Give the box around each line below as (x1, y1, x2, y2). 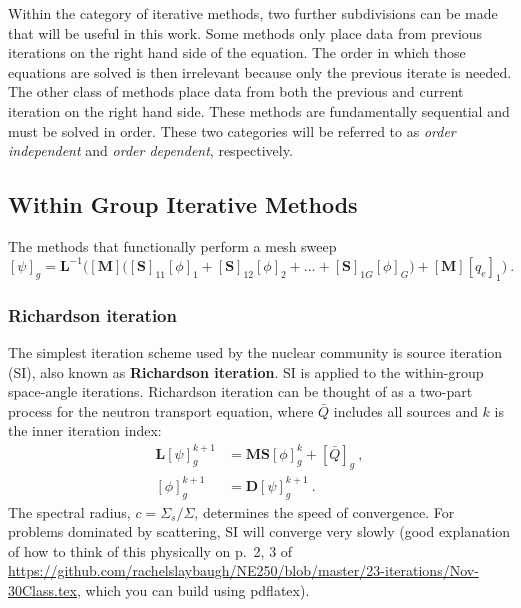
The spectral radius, (8, 501, 131, 522)
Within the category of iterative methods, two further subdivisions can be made (8, 3, 498, 23)
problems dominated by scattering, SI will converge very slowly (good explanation (8, 521, 511, 542)
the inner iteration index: (8, 420, 162, 441)
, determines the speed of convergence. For (194, 501, 455, 522)
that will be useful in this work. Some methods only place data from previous (8, 22, 483, 43)
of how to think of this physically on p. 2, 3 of (8, 540, 293, 561)
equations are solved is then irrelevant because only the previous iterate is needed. (8, 61, 512, 82)
